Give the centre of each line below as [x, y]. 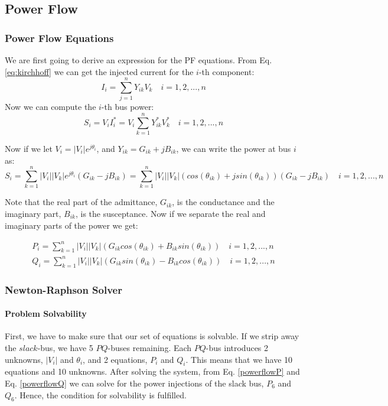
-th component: [226, 71]
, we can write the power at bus [234, 149]
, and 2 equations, [115, 359]
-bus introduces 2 [237, 348]
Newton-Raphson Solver [63, 289]
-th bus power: [128, 107]
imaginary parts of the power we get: [71, 225]
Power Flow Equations [59, 38]
